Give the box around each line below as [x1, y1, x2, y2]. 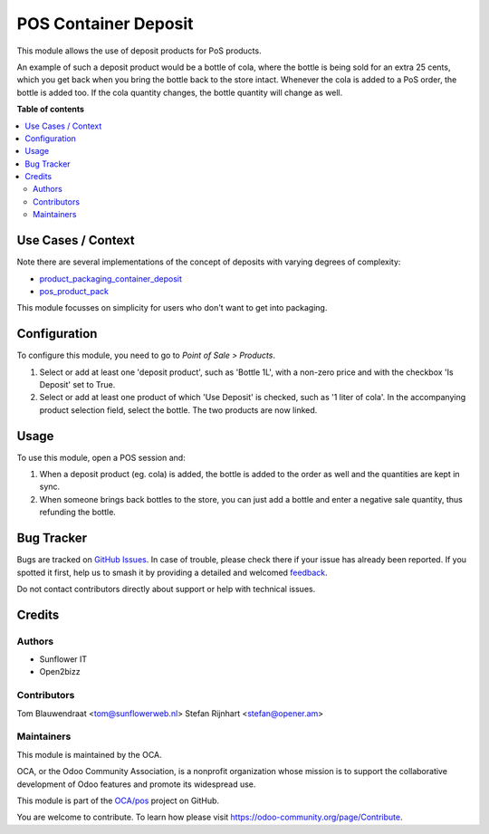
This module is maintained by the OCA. [16, 749, 162, 760]
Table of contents [16, 104, 85, 115]
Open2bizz [39, 666, 81, 677]
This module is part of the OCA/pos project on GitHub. [16, 795, 220, 806]
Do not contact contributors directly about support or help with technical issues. [16, 583, 316, 594]
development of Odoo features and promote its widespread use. [16, 779, 256, 790]
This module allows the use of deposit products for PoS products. [16, 45, 262, 56]
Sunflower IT [39, 654, 88, 665]
